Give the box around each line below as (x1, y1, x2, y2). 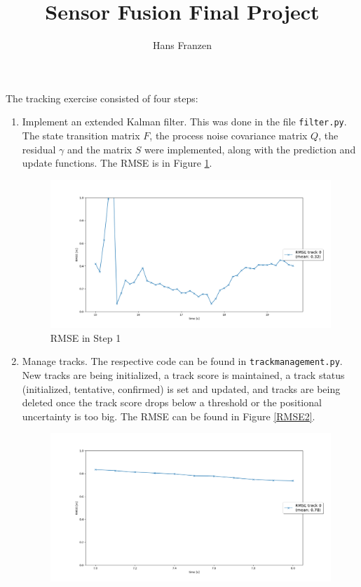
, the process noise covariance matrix (149, 127, 308, 142)
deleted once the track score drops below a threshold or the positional (22, 395, 322, 410)
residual (22, 141, 56, 156)
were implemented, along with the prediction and (144, 141, 356, 156)
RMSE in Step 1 (50, 330, 121, 345)
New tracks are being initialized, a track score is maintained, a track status (22, 368, 345, 382)
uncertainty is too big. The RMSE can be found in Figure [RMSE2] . (22, 408, 315, 423)
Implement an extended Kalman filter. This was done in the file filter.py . (22, 114, 347, 129)
